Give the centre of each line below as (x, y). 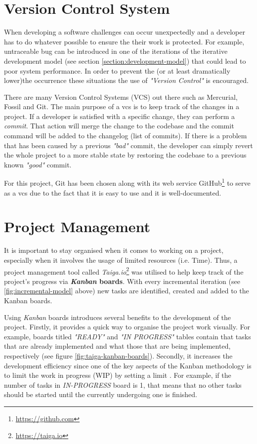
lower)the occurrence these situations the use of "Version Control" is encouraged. (126, 80)
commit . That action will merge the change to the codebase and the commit (119, 126)
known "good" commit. (38, 164)
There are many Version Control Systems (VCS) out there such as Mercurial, (121, 97)
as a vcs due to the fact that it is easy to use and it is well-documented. (113, 192)
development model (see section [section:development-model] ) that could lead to (125, 61)
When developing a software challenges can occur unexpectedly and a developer (125, 32)
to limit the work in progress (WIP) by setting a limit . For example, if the (118, 375)
